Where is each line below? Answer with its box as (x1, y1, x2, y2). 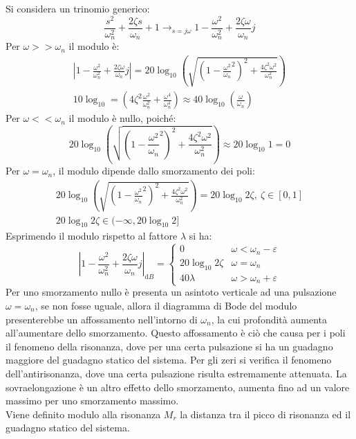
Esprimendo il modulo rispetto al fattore (6, 229, 178, 243)
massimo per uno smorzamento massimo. (6, 393, 179, 408)
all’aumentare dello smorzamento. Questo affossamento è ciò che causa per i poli (6, 325, 346, 340)
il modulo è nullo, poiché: (68, 111, 176, 125)
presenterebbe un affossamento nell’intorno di (6, 312, 198, 326)
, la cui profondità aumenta (211, 312, 327, 326)
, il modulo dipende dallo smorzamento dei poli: (53, 163, 255, 178)
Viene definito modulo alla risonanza (6, 406, 161, 421)
